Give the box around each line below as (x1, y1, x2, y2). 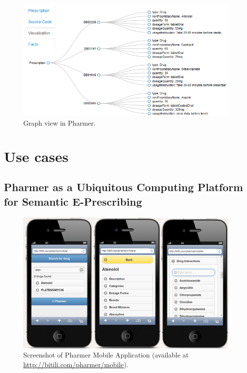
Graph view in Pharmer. (23, 118, 96, 128)
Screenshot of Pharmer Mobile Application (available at (23, 350, 189, 360)
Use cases (4, 146, 69, 166)
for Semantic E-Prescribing (4, 194, 142, 209)
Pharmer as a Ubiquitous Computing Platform (4, 179, 243, 195)
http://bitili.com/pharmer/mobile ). (23, 359, 128, 369)
